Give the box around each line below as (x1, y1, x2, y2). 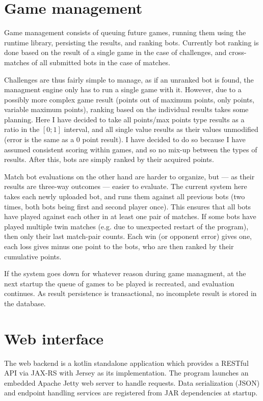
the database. (4, 298, 46, 308)
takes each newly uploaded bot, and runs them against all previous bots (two (4, 191, 245, 202)
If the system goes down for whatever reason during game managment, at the (4, 268, 246, 279)
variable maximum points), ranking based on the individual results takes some (4, 104, 249, 115)
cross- (228, 47, 247, 58)
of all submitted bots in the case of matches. (32, 57, 170, 67)
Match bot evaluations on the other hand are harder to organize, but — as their (4, 171, 255, 181)
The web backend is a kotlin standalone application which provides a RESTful (4, 357, 249, 368)
